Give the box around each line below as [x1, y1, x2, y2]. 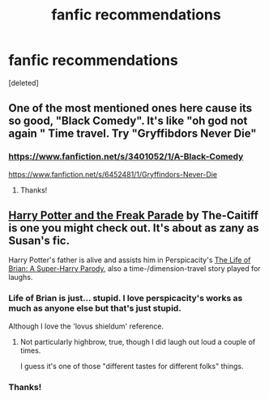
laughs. [8, 273, 33, 282]
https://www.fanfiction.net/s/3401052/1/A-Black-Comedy [8, 151, 244, 163]
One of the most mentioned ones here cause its [8, 101, 253, 115]
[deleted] [8, 78, 39, 87]
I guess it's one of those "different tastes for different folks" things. [19, 361, 244, 371]
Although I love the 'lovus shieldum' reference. [8, 321, 164, 331]
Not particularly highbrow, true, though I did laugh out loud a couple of [19, 337, 256, 346]
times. [19, 346, 41, 355]
